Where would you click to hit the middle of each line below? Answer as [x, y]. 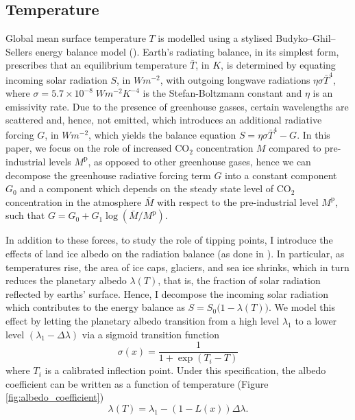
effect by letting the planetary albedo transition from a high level [143, 320]
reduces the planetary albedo [66, 280]
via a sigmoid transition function [150, 334]
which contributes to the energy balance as [95, 307]
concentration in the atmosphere [74, 201]
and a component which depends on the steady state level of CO [156, 188]
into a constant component [281, 175]
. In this [314, 134]
